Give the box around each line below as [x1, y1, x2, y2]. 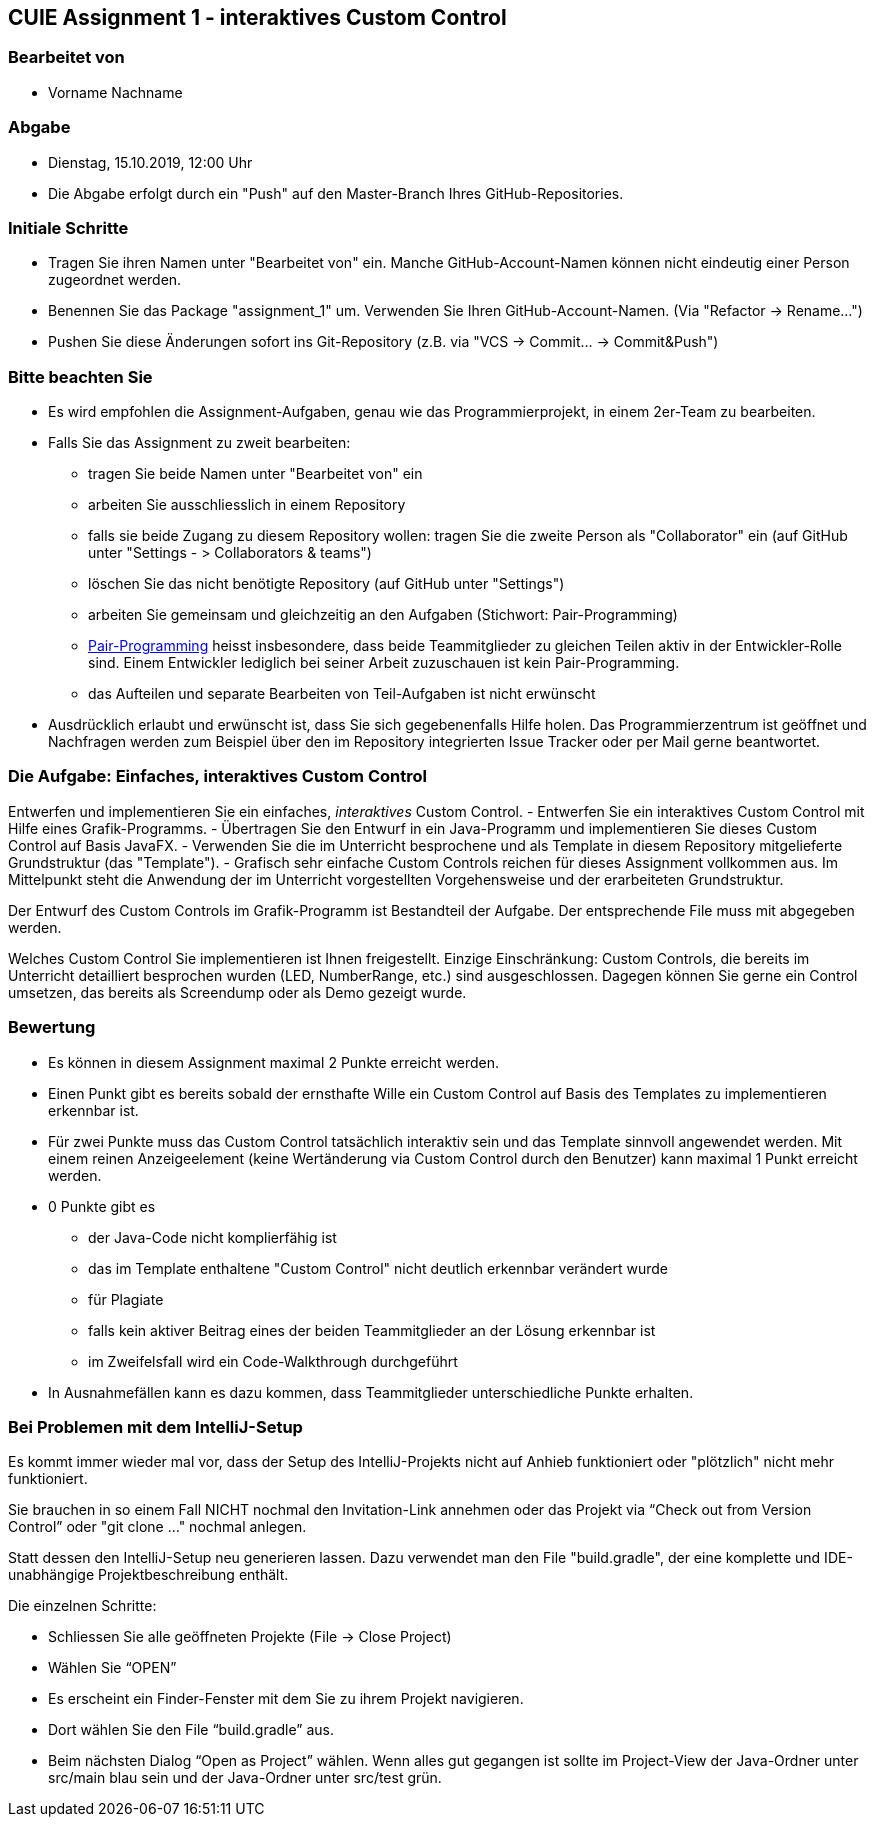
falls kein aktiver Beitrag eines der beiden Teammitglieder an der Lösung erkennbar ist [88, 1321, 656, 1339]
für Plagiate [88, 1290, 164, 1308]
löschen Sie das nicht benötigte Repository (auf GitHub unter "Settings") [88, 575, 565, 593]
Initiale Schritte [8, 217, 129, 238]
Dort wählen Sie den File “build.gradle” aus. [48, 1721, 334, 1739]
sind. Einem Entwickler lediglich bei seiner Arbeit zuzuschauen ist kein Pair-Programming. [88, 654, 680, 672]
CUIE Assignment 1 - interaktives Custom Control [8, 5, 507, 30]
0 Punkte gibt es [48, 1197, 156, 1215]
